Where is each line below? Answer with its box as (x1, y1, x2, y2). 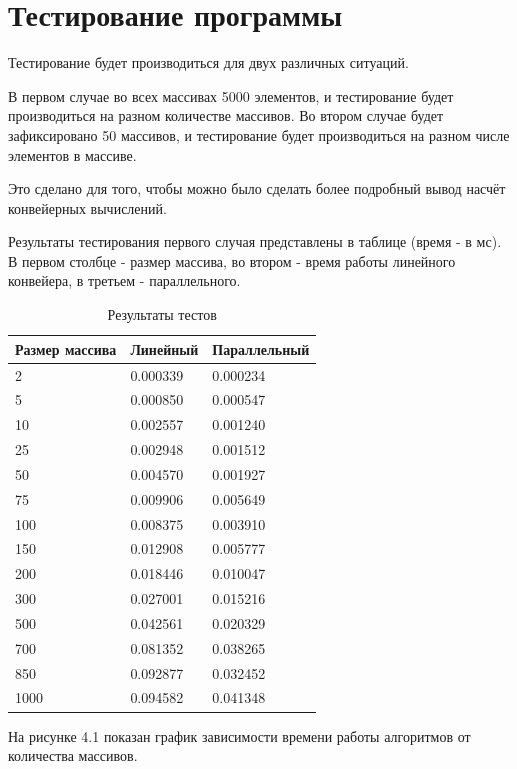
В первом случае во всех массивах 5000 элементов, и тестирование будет (8, 85, 454, 106)
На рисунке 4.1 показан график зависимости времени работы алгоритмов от (8, 725, 471, 746)
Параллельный (212, 338, 310, 359)
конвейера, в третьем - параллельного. (8, 270, 241, 291)
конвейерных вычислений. (8, 197, 167, 218)
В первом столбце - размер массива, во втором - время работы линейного (8, 250, 456, 271)
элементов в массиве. (8, 144, 137, 165)
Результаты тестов (107, 304, 217, 325)
